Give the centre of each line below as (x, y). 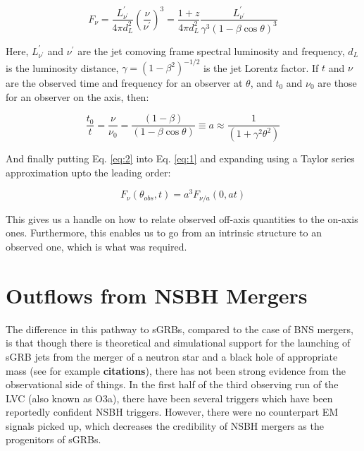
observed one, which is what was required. (96, 246)
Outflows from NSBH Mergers (157, 295)
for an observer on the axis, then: (77, 96)
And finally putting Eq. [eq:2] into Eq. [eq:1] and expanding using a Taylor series (180, 158)
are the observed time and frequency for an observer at (124, 83)
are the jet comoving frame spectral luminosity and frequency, (211, 50)
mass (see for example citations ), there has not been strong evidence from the (176, 370)
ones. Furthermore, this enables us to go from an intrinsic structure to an (164, 233)
